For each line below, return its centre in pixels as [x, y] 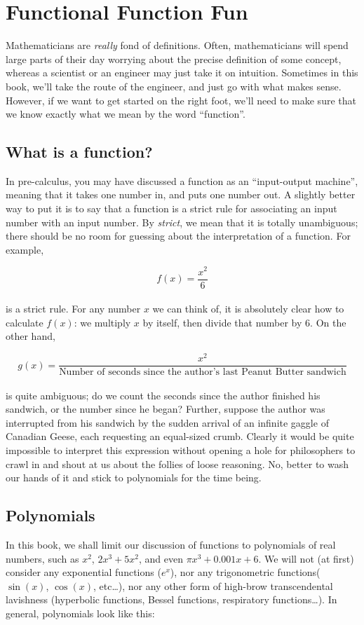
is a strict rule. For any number [73, 309]
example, [25, 249]
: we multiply [102, 322]
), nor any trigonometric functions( [245, 572]
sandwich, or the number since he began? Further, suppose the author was [166, 409]
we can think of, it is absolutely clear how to [248, 309]
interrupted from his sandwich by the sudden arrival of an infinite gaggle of [167, 422]
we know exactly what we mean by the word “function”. [126, 114]
